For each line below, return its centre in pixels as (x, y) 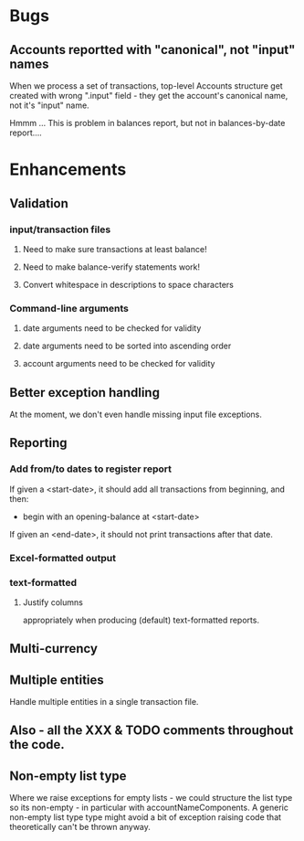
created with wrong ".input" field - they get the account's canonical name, (149, 96)
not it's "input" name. (49, 105)
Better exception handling (84, 393)
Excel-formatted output (63, 558)
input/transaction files (60, 229)
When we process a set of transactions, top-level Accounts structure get (146, 86)
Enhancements (68, 170)
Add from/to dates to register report (90, 469)
